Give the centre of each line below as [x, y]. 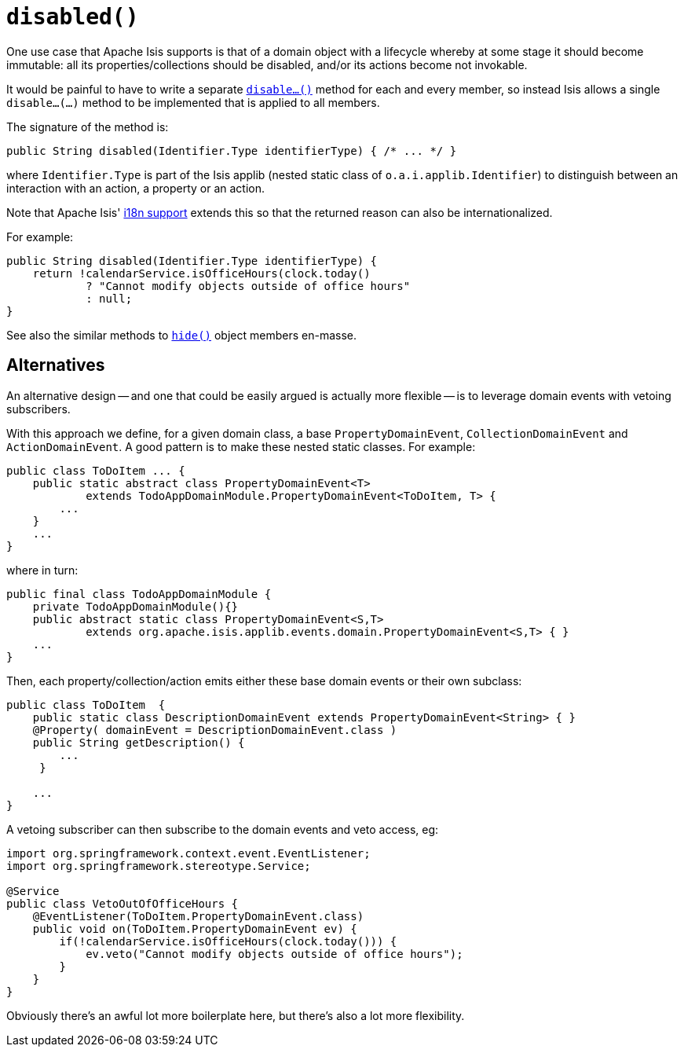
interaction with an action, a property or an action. [136, 188]
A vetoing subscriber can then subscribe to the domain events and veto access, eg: [223, 829]
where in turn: [42, 570]
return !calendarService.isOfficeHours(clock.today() [201, 273]
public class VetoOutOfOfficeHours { [123, 903]
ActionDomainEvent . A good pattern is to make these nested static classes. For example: [241, 446]
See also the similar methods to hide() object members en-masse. [181, 335]
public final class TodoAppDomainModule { [139, 594]
